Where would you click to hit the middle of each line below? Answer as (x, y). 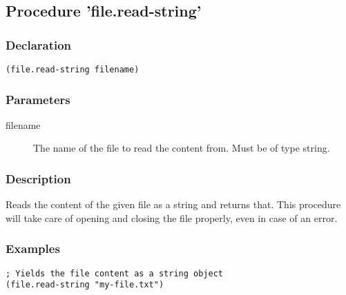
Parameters (38, 99)
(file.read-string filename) (73, 70)
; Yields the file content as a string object (114, 273)
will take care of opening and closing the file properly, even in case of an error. (172, 217)
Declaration (39, 44)
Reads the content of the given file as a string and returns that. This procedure (173, 204)
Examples (33, 248)
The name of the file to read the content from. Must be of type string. (182, 148)
